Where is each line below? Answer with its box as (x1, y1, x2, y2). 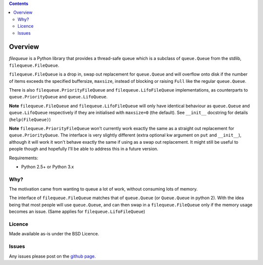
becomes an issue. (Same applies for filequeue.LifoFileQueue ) (9, 208, 146, 214)
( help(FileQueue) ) (9, 116, 51, 122)
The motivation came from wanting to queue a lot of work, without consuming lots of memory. (9, 186, 198, 192)
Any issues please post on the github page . (9, 253, 96, 259)
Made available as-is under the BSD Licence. (9, 231, 99, 237)
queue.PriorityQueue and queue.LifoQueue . (9, 94, 108, 100)
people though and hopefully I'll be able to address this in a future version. (9, 146, 158, 152)
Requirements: (9, 155, 38, 161)
